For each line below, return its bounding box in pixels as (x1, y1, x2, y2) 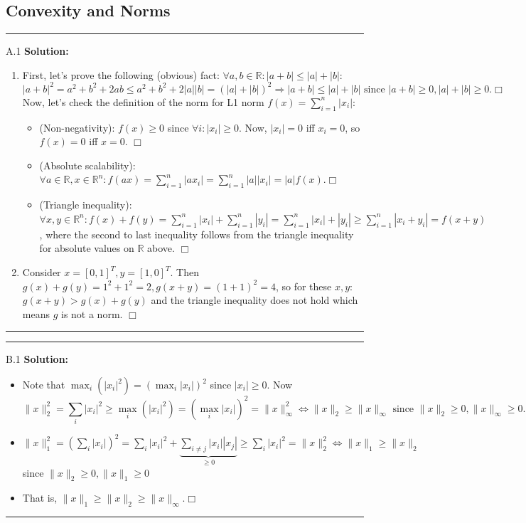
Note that (22, 377, 65, 392)
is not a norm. (60, 306, 123, 321)
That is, (22, 490, 58, 505)
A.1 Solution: (6, 43, 69, 58)
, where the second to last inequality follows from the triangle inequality (39, 226, 354, 241)
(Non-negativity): (39, 120, 115, 134)
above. (147, 241, 175, 255)
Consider (22, 265, 61, 280)
